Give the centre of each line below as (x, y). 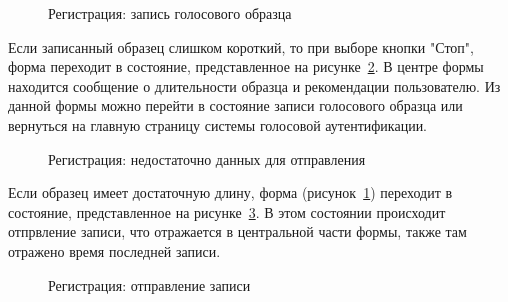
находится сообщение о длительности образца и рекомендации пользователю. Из (254, 85)
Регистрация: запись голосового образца (170, 13)
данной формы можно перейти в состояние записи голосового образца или (235, 105)
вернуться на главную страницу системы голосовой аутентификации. (218, 124)
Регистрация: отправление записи (149, 284)
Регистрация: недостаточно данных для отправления (207, 158)
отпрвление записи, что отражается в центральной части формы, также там (237, 231)
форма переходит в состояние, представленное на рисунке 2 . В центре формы (246, 66)
